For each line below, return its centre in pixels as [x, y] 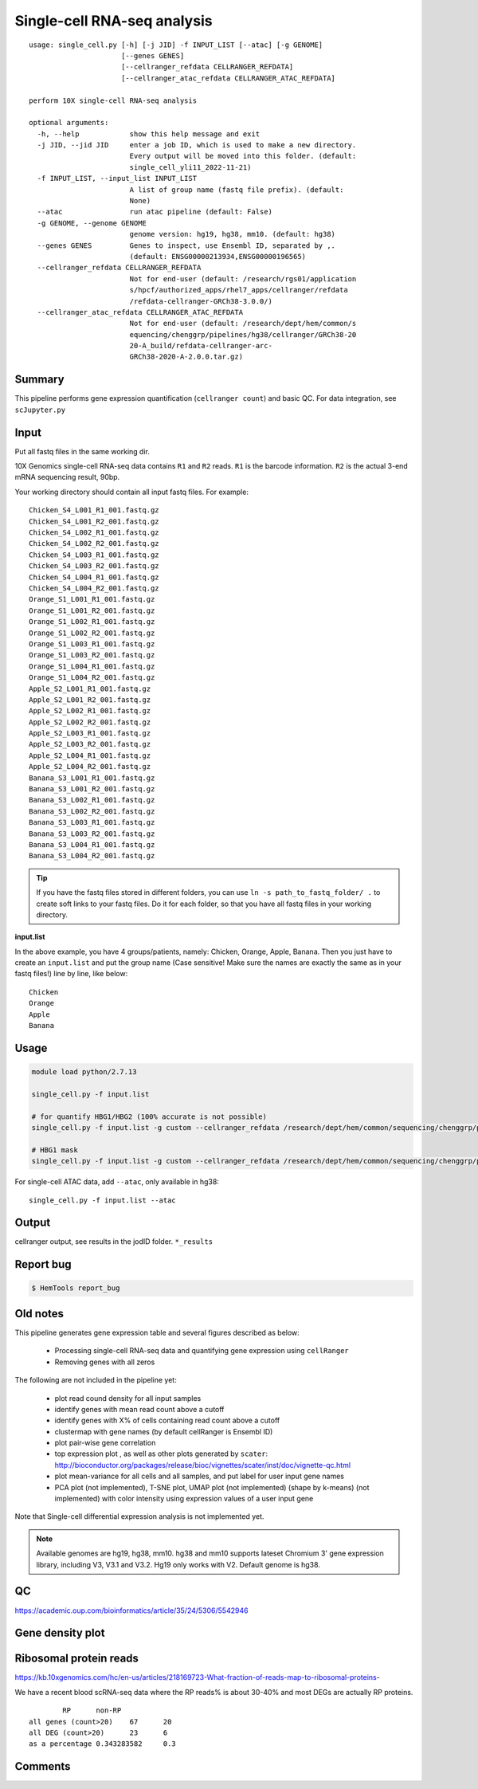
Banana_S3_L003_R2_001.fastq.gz [92, 834]
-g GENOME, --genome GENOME [92, 223]
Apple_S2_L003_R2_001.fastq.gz [90, 744]
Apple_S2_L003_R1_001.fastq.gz [90, 734]
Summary [39, 380]
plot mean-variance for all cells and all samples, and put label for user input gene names [199, 1476]
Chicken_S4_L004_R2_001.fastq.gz [94, 588]
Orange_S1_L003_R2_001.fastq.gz [92, 655]
